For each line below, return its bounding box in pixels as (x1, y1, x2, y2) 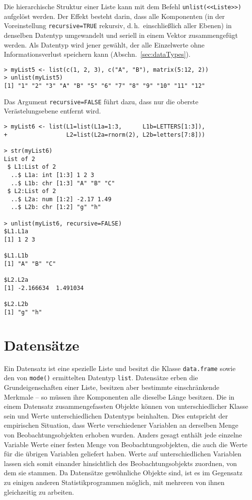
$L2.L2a (4, 276, 29, 284)
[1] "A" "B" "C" (4, 260, 56, 268)
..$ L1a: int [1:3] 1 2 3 (11, 171, 94, 178)
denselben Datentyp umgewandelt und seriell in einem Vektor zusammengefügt (4, 30, 238, 40)
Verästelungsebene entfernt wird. (4, 106, 101, 116)
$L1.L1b (4, 252, 29, 259)
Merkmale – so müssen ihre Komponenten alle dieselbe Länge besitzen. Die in (4, 391, 235, 402)
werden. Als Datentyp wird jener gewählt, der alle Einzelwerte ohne (4, 39, 205, 49)
